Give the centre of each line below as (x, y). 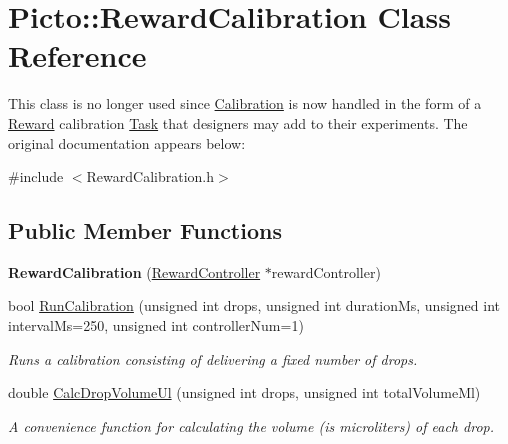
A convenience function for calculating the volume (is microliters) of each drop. (251, 425)
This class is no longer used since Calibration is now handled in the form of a (245, 103)
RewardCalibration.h (150, 176)
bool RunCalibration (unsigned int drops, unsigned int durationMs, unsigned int (254, 305)
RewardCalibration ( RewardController (134, 271)
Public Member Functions (145, 230)
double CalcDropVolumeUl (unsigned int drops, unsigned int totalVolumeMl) (244, 392)
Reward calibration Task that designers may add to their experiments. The (238, 122)
